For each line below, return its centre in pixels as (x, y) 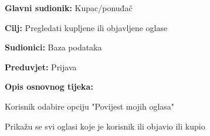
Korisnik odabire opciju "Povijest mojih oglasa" (90, 106)
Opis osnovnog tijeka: (49, 86)
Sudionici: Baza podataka (53, 47)
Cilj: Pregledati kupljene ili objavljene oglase (86, 27)
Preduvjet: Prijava (41, 67)
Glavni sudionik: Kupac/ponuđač (69, 8)
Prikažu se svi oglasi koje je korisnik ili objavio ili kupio (105, 126)
